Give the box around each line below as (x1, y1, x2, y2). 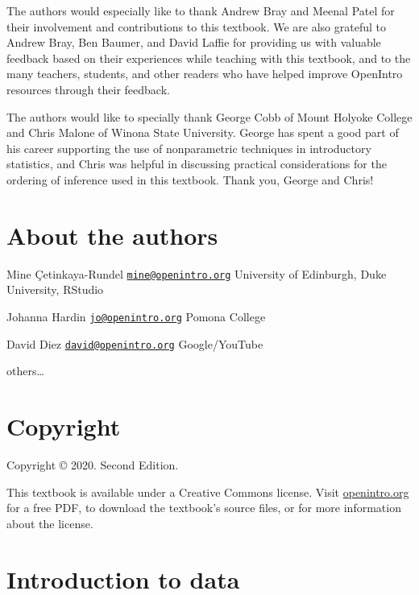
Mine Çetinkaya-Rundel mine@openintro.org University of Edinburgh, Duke (6, 265, 387, 282)
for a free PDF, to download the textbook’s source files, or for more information (6, 499, 401, 516)
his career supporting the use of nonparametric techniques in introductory (6, 139, 371, 156)
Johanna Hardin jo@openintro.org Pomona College (6, 308, 266, 324)
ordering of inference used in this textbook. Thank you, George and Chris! (6, 171, 374, 188)
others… (6, 362, 44, 379)
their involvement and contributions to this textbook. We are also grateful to (6, 18, 386, 35)
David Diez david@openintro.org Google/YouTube (6, 335, 263, 352)
